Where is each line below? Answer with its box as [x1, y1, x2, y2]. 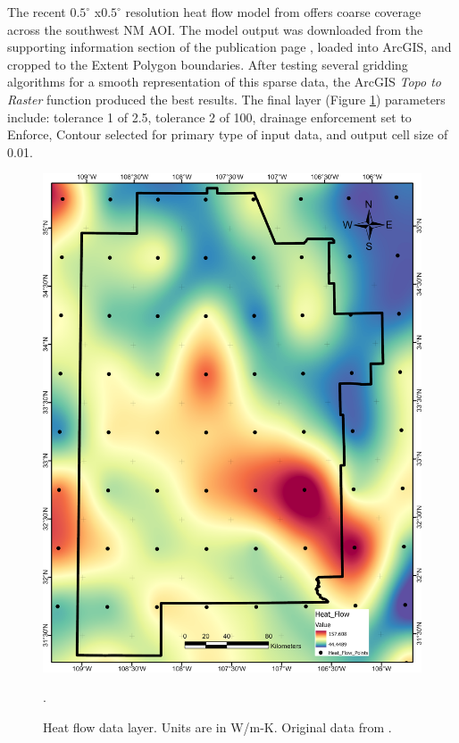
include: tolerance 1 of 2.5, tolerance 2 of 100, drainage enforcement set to [7, 107, 412, 126]
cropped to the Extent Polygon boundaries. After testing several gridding [7, 54, 408, 73]
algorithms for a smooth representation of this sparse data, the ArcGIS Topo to [7, 72, 441, 91]
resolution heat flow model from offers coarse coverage [125, 3, 421, 21]
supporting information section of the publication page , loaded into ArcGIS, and [7, 38, 452, 56]
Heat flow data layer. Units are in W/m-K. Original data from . [43, 717, 392, 736]
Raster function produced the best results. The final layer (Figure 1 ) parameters [7, 89, 446, 108]
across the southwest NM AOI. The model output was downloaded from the [7, 20, 423, 38]
